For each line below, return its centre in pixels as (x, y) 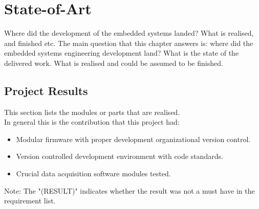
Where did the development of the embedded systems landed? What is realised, (129, 33)
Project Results (46, 90)
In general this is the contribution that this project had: (92, 122)
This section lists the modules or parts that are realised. (92, 112)
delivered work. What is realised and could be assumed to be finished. (114, 63)
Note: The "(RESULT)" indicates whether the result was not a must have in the (129, 190)
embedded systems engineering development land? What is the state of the (122, 53)
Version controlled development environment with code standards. (120, 156)
